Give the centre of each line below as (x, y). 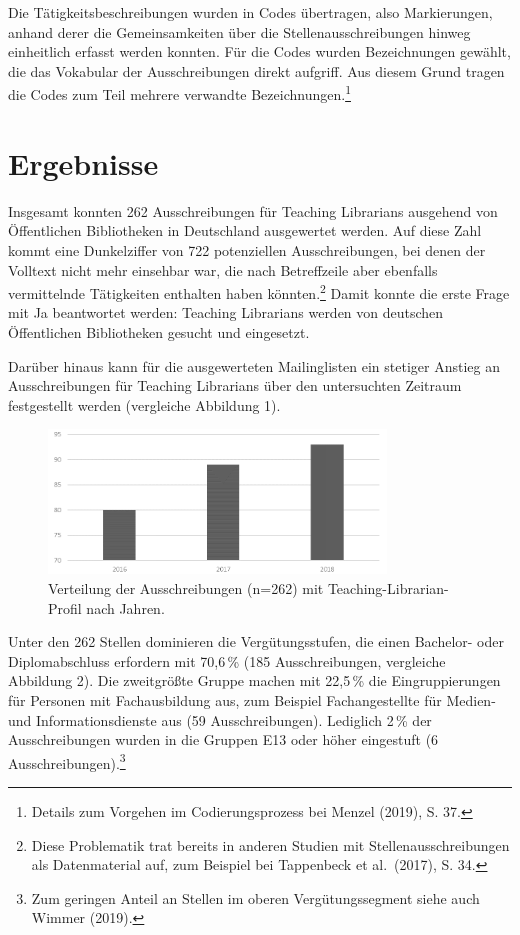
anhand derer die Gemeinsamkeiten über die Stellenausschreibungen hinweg (239, 31)
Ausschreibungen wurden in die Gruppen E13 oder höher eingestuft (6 (223, 739)
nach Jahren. (125, 607)
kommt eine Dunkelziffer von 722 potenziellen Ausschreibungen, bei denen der (247, 249)
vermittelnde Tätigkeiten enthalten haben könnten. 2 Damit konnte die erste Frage (259, 291)
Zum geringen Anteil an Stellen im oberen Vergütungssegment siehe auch (255, 897)
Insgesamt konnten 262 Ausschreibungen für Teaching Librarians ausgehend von (253, 210)
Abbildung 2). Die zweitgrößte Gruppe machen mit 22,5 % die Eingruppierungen (254, 680)
